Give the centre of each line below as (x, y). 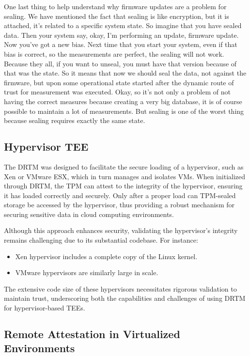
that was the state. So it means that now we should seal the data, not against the (125, 73)
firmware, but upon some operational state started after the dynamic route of (119, 82)
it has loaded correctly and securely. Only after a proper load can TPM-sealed (120, 195)
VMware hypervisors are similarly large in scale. (87, 272)
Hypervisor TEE (46, 147)
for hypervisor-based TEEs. (45, 308)
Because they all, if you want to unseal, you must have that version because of (120, 63)
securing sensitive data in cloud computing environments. (89, 214)
